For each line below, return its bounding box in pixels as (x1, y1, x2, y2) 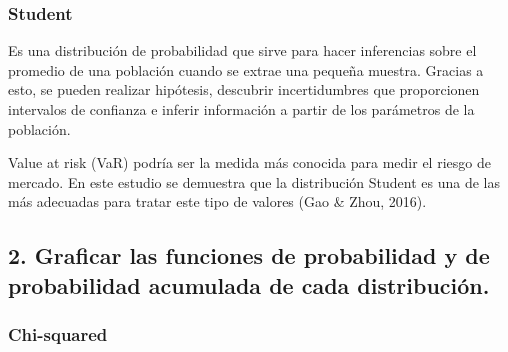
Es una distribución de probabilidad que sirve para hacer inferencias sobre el (8, 40, 477, 61)
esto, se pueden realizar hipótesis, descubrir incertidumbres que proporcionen (8, 79, 480, 100)
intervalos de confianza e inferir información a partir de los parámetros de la (8, 99, 475, 119)
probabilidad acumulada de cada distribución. (8, 269, 490, 300)
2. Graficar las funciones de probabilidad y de (8, 240, 490, 271)
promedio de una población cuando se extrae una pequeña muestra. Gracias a (8, 59, 484, 80)
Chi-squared (8, 322, 108, 347)
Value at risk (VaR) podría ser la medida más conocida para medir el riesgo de (8, 152, 491, 173)
